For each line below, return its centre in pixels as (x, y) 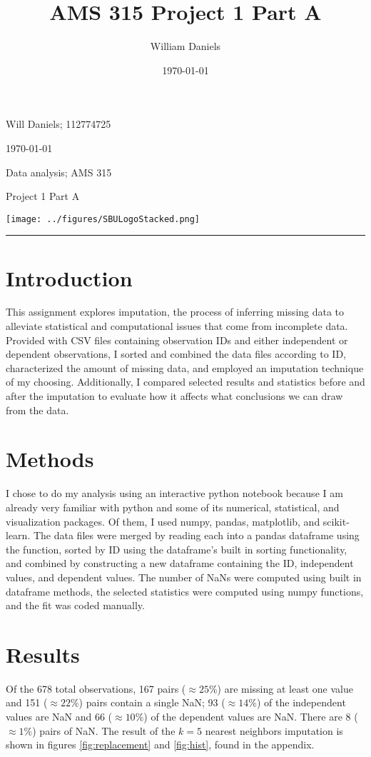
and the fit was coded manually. (75, 605)
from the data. (37, 410)
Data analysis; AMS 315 (59, 172)
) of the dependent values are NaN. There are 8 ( (251, 716)
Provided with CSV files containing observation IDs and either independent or (177, 340)
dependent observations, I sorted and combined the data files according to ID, (176, 354)
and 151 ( (27, 702)
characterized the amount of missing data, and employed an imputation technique (185, 367)
